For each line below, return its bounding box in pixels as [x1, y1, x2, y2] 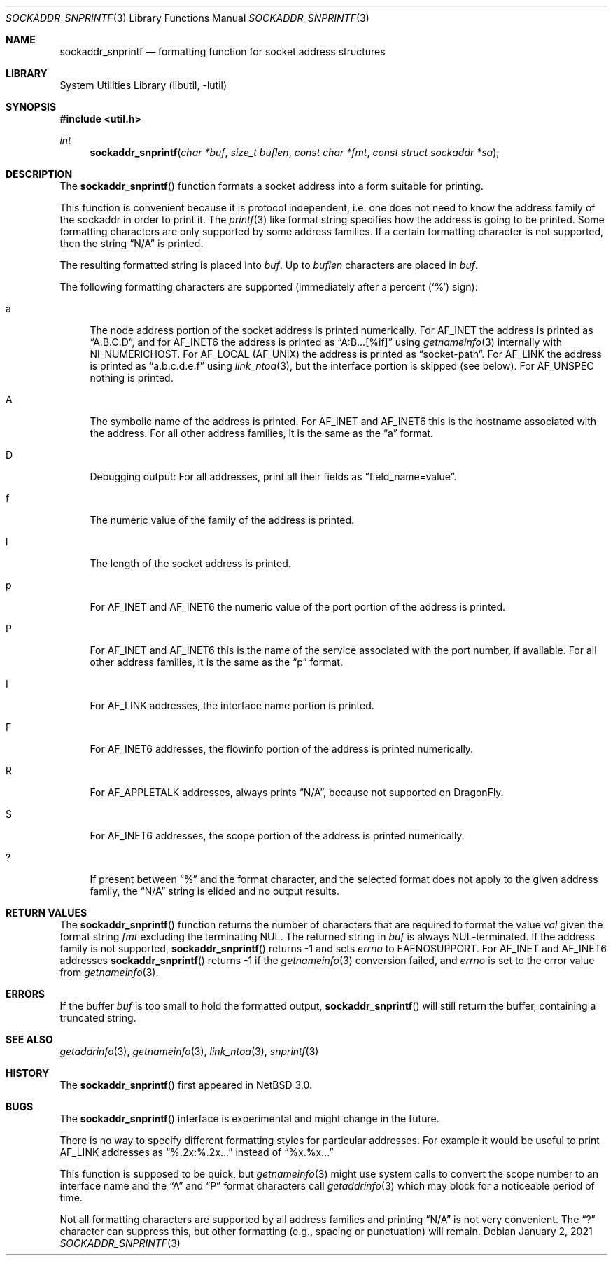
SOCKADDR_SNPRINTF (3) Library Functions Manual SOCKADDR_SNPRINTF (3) [6, 12, 369, 24]
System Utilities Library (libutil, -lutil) [59, 79, 227, 91]
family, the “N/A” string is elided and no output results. [90, 885, 339, 897]
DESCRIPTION [6, 168, 73, 180]
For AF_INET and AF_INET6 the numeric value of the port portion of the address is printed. [90, 601, 506, 613]
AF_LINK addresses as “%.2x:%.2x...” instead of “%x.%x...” [59, 1146, 334, 1158]
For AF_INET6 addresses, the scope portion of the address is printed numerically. [90, 830, 465, 842]
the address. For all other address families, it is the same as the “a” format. [90, 427, 434, 439]
